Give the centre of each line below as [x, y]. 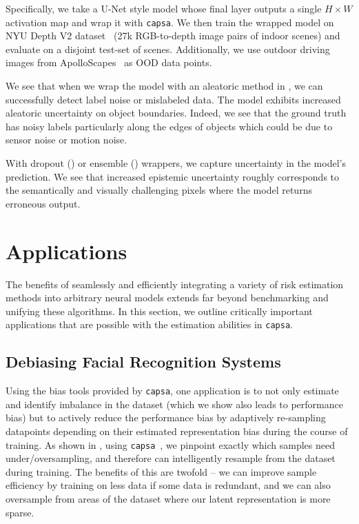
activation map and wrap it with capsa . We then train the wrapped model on [170, 22]
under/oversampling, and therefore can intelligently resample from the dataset [171, 458]
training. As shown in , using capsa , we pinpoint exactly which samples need [171, 444]
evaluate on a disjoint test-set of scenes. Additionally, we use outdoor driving [168, 49]
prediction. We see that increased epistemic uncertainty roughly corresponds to [173, 176]
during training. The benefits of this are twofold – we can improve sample [161, 471]
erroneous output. [43, 203]
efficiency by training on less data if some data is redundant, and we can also [168, 485]
